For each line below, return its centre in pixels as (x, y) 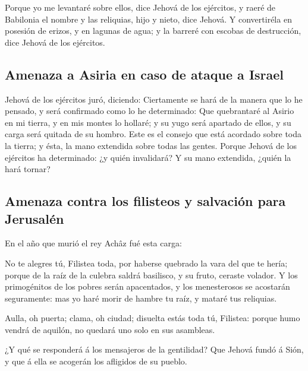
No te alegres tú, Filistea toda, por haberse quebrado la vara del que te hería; (146, 263)
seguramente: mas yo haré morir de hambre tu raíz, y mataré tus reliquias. (141, 298)
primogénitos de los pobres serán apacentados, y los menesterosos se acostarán (147, 286)
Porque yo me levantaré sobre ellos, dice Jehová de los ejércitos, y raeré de (140, 7)
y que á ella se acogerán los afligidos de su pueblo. (96, 361)
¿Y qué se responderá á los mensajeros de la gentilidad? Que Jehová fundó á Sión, (154, 349)
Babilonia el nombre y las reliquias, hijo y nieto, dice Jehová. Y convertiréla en (148, 19)
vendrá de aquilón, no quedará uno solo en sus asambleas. (110, 329)
